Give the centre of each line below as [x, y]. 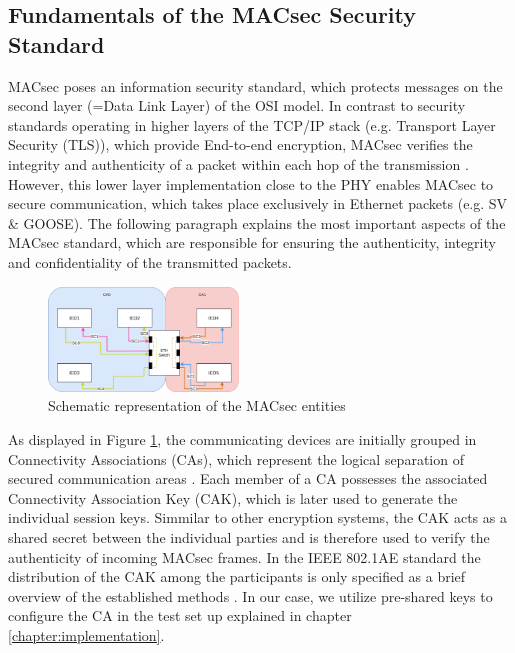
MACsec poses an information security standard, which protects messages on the [255, 85]
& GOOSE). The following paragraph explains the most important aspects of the [257, 222]
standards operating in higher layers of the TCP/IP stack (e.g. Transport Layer [252, 124]
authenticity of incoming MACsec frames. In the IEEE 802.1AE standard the [244, 556]
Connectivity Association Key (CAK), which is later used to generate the [233, 497]
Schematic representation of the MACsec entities [197, 405]
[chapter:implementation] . [86, 634]
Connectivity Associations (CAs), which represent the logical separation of [236, 458]
